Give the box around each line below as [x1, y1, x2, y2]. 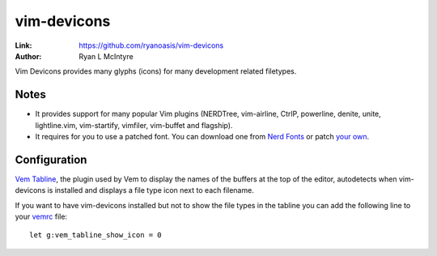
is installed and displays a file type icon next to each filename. [47, 186, 254, 195]
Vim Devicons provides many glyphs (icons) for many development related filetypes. [15, 66, 297, 76]
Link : [15, 41, 32, 50]
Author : [15, 51, 42, 61]
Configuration [15, 152, 87, 166]
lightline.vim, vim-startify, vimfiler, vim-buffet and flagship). [35, 120, 233, 130]
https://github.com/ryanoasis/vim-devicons [78, 41, 224, 50]
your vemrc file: [15, 211, 68, 222]
